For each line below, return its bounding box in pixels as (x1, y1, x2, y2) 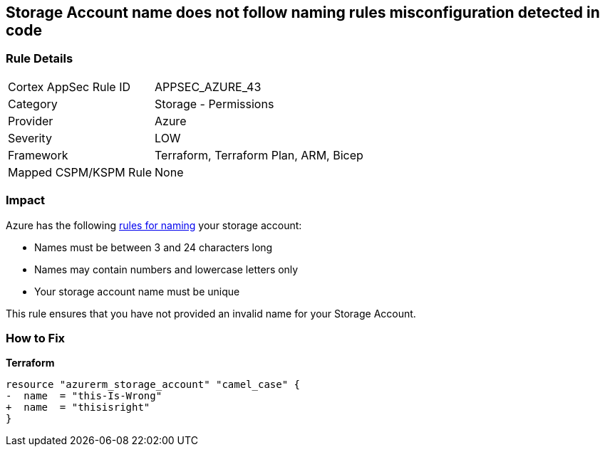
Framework (8, 147, 68, 162)
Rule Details (6, 51, 73, 66)
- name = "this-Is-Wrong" (6, 390, 162, 402)
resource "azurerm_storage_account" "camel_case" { (6, 379, 301, 391)
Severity (8, 130, 52, 145)
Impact (6, 193, 46, 208)
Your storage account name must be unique (34, 285, 240, 298)
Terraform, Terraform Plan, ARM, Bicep (155, 147, 363, 162)
